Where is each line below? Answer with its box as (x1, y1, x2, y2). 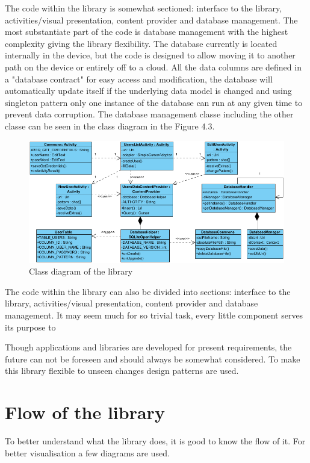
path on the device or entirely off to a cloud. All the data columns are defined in (5, 60, 302, 73)
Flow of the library (5, 400, 165, 424)
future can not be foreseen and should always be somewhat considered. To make (5, 352, 300, 365)
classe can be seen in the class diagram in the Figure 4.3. (5, 119, 215, 132)
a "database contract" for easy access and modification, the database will (5, 72, 273, 85)
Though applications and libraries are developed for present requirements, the (5, 341, 292, 353)
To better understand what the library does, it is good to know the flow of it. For (5, 435, 306, 447)
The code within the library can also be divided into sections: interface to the (5, 285, 291, 297)
